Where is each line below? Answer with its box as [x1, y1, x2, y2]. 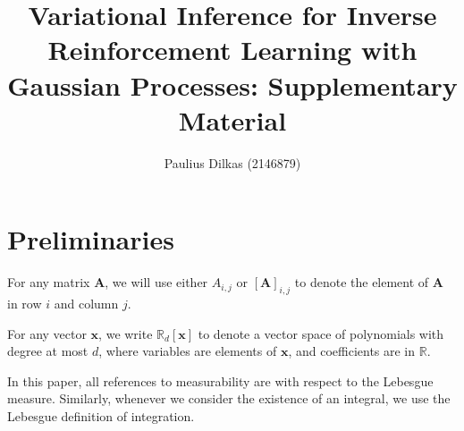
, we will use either [105, 273, 208, 292]
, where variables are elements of [98, 342, 277, 360]
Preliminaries [7, 221, 174, 258]
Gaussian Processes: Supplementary [7, 66, 458, 103]
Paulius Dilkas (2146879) [164, 153, 301, 172]
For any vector [7, 324, 87, 342]
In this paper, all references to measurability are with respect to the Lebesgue [7, 371, 434, 390]
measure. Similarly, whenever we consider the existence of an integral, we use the [7, 389, 451, 408]
